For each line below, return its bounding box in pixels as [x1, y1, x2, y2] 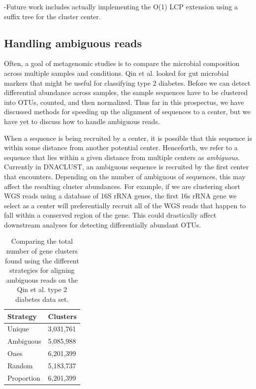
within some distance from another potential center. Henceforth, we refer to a [4, 142, 238, 153]
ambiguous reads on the [6, 274, 78, 285]
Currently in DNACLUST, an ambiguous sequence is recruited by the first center [4, 162, 249, 172]
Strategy [7, 311, 37, 321]
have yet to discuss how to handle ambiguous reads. [4, 116, 160, 126]
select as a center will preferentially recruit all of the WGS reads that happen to [4, 200, 246, 210]
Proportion [7, 372, 40, 383]
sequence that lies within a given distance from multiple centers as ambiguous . [4, 152, 240, 162]
